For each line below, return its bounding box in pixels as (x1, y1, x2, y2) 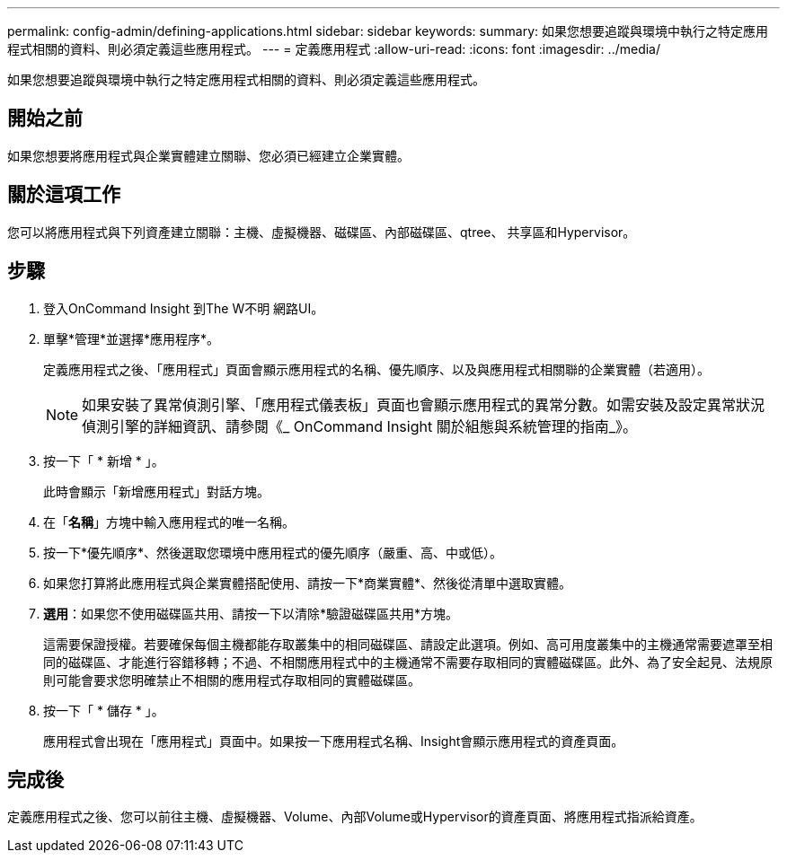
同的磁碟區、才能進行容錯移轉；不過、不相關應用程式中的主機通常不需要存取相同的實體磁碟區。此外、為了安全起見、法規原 (43, 654, 773, 670)
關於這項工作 (7, 183, 120, 206)
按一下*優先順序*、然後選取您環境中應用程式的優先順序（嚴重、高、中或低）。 (43, 544, 503, 560)
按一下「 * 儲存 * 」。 (43, 702, 164, 718)
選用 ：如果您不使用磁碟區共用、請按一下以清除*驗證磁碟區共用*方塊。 (43, 605, 459, 621)
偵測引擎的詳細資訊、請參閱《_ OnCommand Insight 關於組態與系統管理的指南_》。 (82, 417, 637, 435)
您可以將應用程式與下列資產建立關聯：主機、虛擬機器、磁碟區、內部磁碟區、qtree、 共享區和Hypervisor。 (7, 224, 636, 240)
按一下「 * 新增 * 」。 (43, 452, 164, 469)
